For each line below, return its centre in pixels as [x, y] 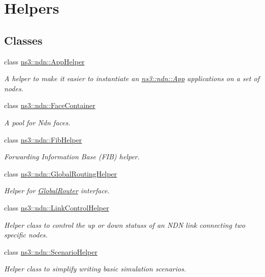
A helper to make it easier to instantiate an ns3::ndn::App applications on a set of [132, 78]
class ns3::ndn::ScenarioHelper [51, 251]
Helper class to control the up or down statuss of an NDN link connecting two [125, 224]
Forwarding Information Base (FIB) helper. [72, 157]
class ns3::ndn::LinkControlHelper [57, 207]
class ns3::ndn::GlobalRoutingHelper [61, 173]
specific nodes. [26, 235]
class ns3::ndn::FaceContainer [50, 105]
